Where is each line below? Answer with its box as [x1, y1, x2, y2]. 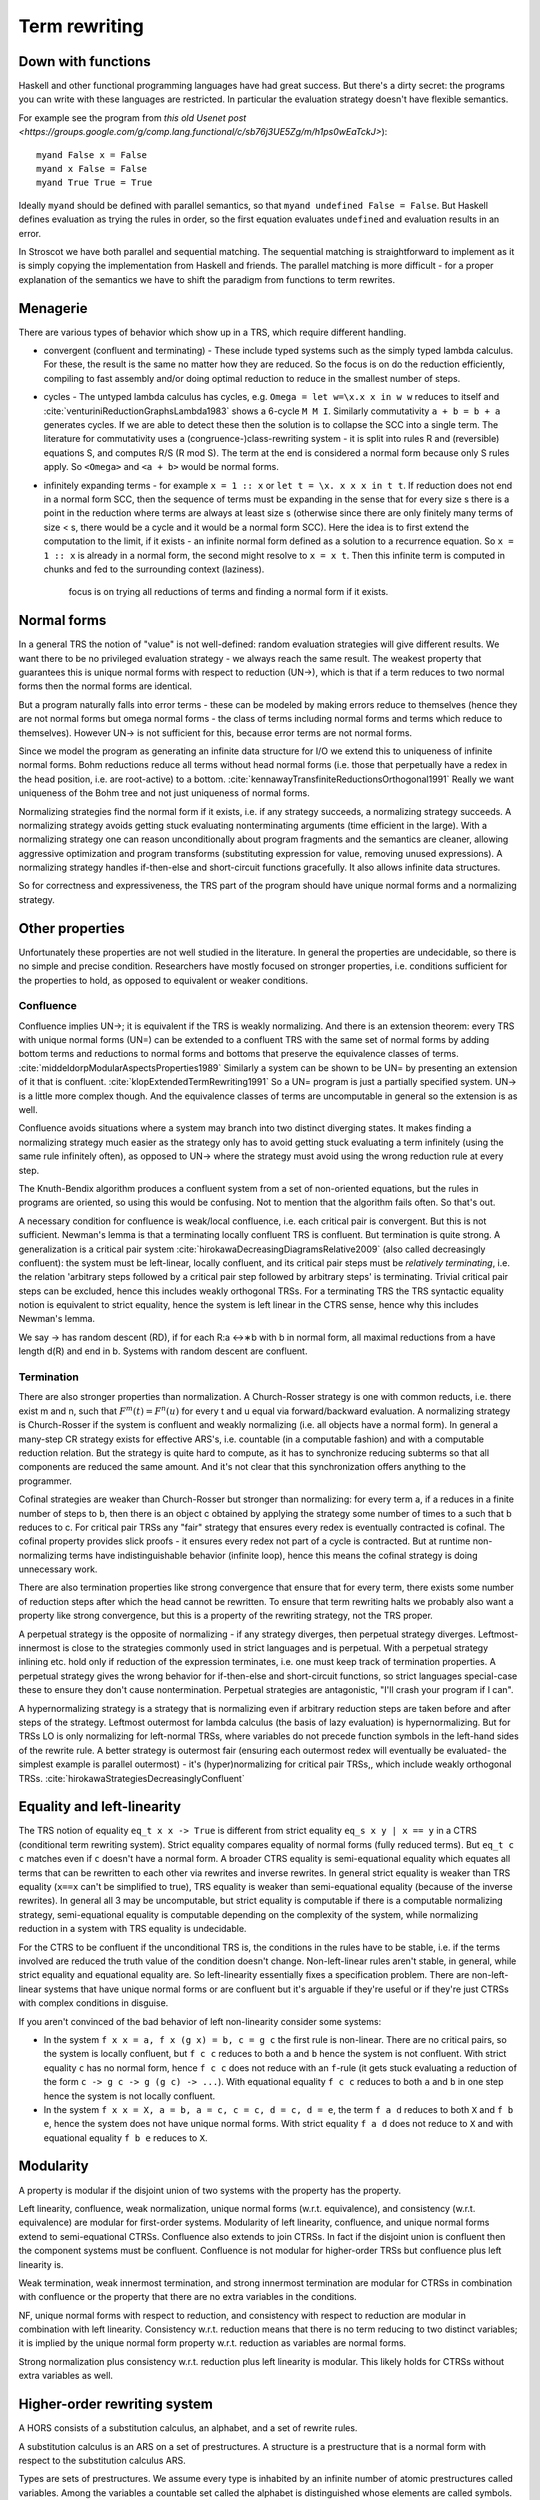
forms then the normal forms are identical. [18, 680, 193, 692]
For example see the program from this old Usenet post [18, 111, 247, 124]
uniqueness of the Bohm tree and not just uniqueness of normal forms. [18, 787, 310, 799]
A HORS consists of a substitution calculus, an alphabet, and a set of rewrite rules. [18, 2422, 358, 2434]
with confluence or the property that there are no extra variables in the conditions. [18, 2291, 357, 2303]
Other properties [18, 920, 125, 937]
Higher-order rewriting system [18, 2396, 214, 2413]
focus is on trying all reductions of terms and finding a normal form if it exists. [68, 586, 389, 598]
